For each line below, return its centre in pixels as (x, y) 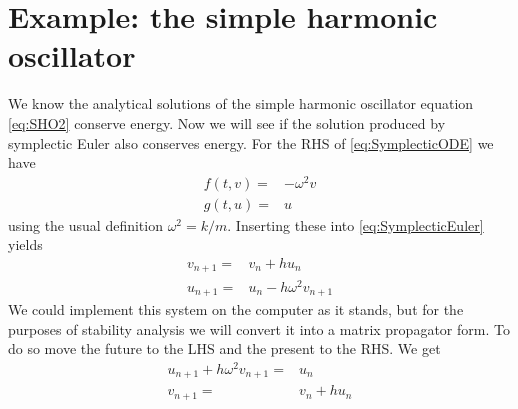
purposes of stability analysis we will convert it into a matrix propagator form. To (259, 328)
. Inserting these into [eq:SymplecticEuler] (355, 224)
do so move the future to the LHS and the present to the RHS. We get (224, 348)
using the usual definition (85, 224)
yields (25, 244)
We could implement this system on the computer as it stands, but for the (236, 309)
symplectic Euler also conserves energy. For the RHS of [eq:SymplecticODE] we (251, 142)
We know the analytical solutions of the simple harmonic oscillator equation (241, 103)
